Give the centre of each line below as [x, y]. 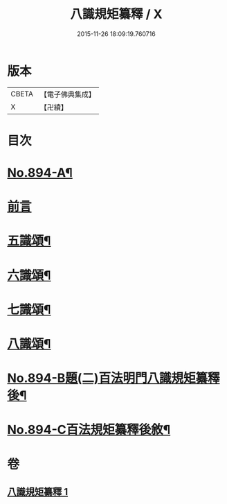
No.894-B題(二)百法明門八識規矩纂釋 [113, 378]
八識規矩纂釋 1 [38, 492]
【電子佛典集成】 [67, 94]
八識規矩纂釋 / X [116, 14]
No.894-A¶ [40, 173]
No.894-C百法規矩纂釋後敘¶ [89, 430]
